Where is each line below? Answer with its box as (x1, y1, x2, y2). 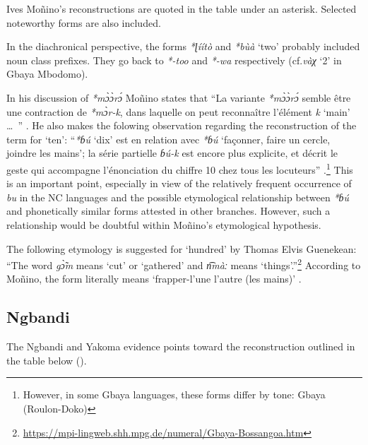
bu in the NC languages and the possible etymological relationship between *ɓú (6, 189, 350, 204)
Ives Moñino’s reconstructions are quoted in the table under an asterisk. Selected (6, 1, 357, 16)
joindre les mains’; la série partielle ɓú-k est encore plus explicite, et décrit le (6, 146, 338, 160)
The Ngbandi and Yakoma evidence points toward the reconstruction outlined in (6, 339, 355, 354)
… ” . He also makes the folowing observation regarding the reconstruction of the (6, 118, 357, 133)
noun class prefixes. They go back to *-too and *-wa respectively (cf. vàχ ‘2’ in (6, 52, 342, 67)
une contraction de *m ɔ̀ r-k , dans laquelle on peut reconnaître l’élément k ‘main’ (6, 104, 350, 119)
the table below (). (6, 352, 87, 367)
